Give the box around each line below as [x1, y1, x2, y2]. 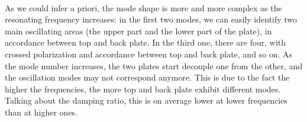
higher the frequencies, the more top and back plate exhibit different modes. [5, 82, 281, 95]
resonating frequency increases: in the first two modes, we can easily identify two [5, 13, 298, 25]
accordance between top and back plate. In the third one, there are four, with [5, 36, 286, 49]
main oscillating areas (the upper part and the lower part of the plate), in [5, 24, 272, 37]
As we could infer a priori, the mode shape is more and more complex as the [5, 1, 282, 14]
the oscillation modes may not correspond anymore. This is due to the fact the [5, 71, 290, 84]
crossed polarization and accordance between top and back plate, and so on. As [5, 47, 293, 60]
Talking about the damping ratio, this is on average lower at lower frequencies [5, 94, 287, 107]
